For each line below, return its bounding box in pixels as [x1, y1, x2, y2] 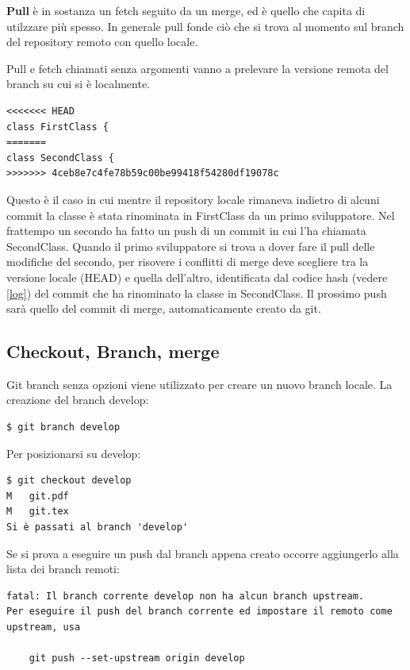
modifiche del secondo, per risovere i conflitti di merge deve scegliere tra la [6, 253, 369, 270]
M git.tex [6, 506, 69, 518]
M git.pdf [6, 490, 69, 502]
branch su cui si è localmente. [6, 75, 151, 92]
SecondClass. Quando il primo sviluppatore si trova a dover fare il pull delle [6, 237, 375, 254]
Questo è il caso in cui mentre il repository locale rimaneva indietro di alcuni [6, 191, 380, 207]
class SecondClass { [6, 152, 115, 164]
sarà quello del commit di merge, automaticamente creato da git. [6, 300, 321, 317]
